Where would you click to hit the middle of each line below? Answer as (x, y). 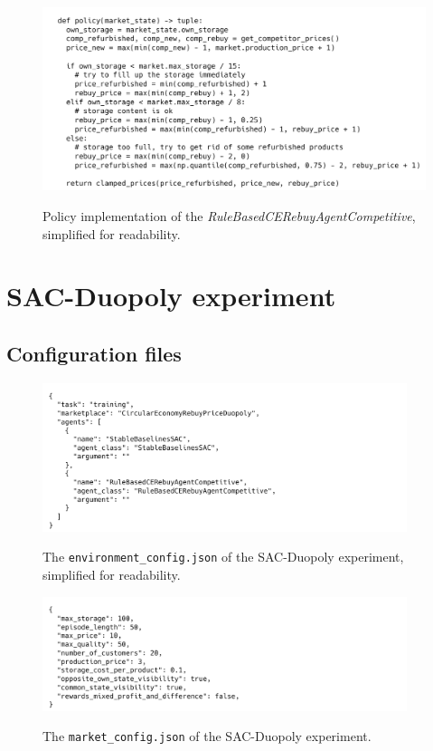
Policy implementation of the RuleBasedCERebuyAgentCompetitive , (229, 216)
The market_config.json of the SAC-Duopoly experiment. (207, 736)
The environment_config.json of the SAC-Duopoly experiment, (223, 557)
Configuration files (94, 354)
